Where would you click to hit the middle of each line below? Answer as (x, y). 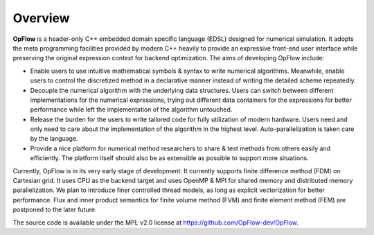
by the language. (54, 139)
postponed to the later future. (55, 210)
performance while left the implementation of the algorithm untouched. (131, 110)
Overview (41, 18)
